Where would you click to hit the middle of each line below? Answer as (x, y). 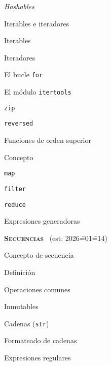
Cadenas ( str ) (27, 323)
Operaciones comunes (37, 289)
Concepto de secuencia (39, 255)
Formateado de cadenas (41, 340)
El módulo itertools (38, 92)
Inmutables (21, 306)
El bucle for (24, 74)
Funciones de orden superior (48, 140)
